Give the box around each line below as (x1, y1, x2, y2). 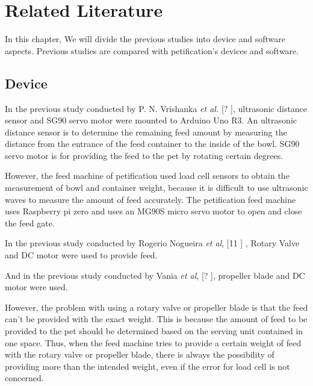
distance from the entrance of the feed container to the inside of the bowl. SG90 (5, 137, 300, 150)
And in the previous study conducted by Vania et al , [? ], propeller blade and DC (5, 269, 305, 281)
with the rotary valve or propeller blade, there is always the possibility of (5, 348, 274, 361)
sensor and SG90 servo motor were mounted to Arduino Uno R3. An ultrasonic (5, 114, 297, 126)
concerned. (5, 372, 44, 384)
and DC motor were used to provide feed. (5, 249, 158, 261)
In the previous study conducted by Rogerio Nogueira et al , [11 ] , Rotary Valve (5, 237, 300, 249)
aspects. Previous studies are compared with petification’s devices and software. (5, 44, 299, 57)
